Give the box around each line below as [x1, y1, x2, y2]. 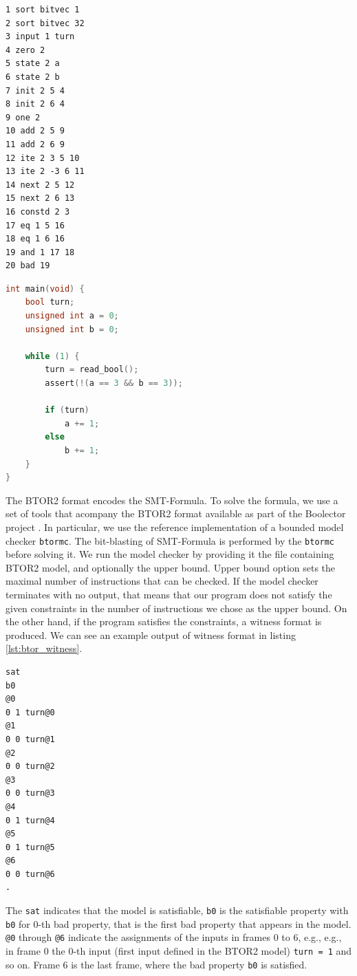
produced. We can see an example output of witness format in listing [6, 627, 296, 642]
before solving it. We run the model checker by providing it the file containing [6, 547, 334, 561]
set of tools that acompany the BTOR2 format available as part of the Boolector [6, 506, 346, 521]
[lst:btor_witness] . [6, 641, 83, 655]
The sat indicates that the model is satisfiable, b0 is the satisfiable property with [6, 903, 349, 918]
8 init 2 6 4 [6, 99, 65, 109]
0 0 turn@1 [6, 734, 55, 744]
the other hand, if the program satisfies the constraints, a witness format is [6, 614, 322, 629]
